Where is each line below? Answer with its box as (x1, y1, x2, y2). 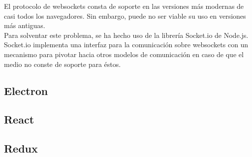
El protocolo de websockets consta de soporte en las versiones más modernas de (4, 1, 244, 11)
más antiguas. (4, 20, 45, 31)
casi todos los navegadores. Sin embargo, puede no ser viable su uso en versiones (4, 10, 246, 21)
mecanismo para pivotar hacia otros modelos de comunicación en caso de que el (4, 49, 244, 59)
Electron (4, 83, 48, 98)
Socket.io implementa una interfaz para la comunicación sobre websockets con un (4, 39, 249, 50)
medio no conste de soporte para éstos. (4, 59, 121, 69)
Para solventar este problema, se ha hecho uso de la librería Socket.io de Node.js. (4, 30, 249, 40)
